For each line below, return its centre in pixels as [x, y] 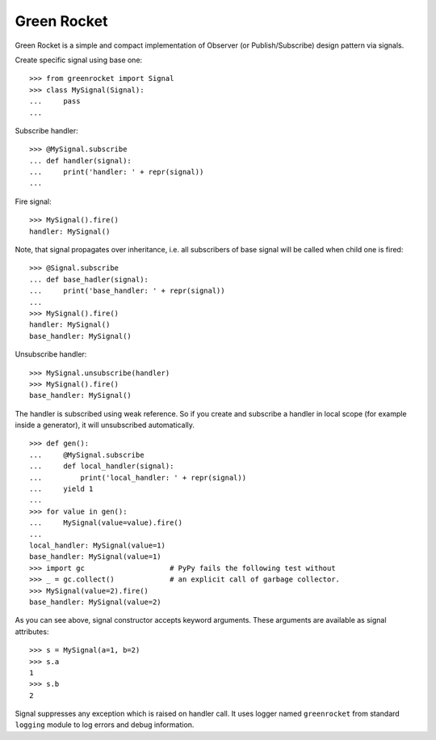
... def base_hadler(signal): [89, 279]
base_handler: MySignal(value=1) [95, 557]
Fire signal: [33, 201]
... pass [55, 101]
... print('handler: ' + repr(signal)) [117, 172]
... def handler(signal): [81, 161]
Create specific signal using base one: [79, 60]
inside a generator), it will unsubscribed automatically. [105, 425]
